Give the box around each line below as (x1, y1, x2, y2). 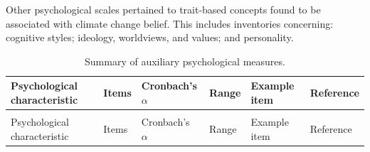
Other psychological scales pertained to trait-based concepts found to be (6, 2, 321, 16)
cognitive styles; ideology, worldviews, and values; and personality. (6, 30, 294, 45)
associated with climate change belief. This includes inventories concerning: (6, 16, 334, 31)
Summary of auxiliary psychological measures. (85, 53, 285, 68)
